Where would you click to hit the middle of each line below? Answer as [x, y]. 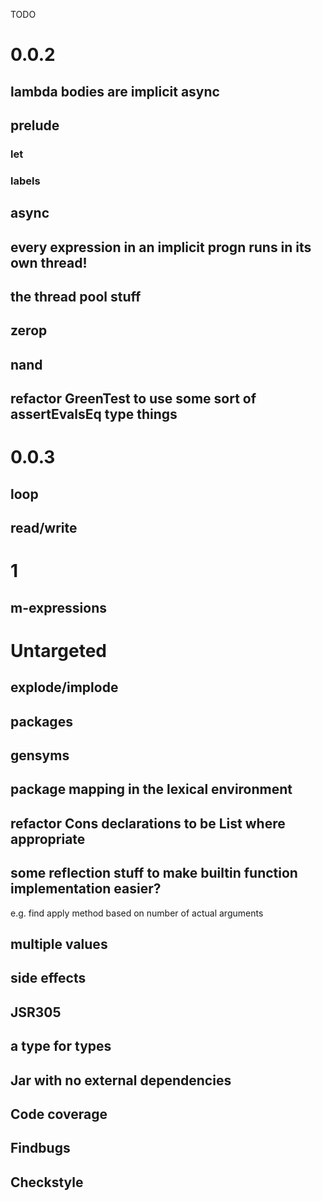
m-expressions [58, 607]
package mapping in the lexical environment [151, 789]
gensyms [40, 755]
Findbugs [40, 1148]
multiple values [59, 944]
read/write [44, 528]
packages [41, 721]
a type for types [61, 1046]
